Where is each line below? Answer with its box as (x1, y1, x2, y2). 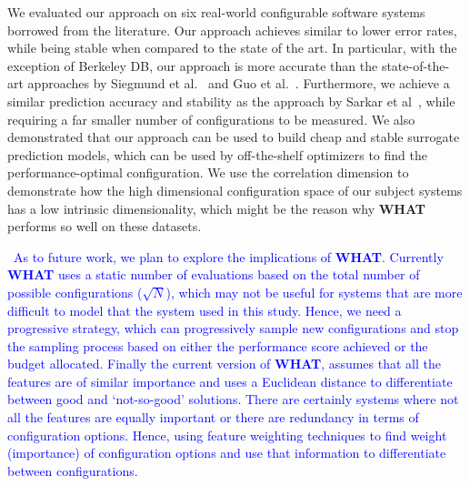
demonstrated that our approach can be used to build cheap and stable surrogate (7, 127, 460, 147)
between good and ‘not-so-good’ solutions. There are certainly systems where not (7, 390, 459, 409)
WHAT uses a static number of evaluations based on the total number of (7, 265, 420, 284)
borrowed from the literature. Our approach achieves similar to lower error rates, (7, 20, 457, 39)
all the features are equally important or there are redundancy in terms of (7, 408, 419, 427)
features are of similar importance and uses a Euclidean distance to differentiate (7, 371, 453, 390)
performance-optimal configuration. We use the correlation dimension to (7, 163, 409, 182)
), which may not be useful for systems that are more (165, 282, 463, 301)
